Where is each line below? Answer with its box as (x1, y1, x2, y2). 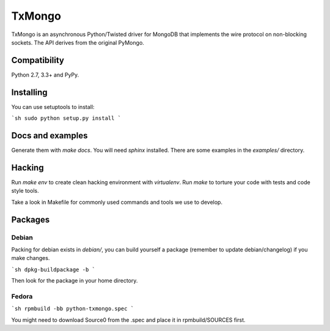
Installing (11, 87, 48, 97)
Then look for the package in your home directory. (11, 277, 138, 285)
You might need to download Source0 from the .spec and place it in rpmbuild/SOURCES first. (11, 316, 246, 324)
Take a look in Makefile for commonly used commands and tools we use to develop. (11, 198, 223, 206)
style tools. (11, 187, 39, 195)
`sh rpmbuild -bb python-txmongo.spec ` (11, 305, 134, 312)
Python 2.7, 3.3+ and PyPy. (11, 71, 79, 78)
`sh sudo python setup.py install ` (11, 115, 122, 122)
